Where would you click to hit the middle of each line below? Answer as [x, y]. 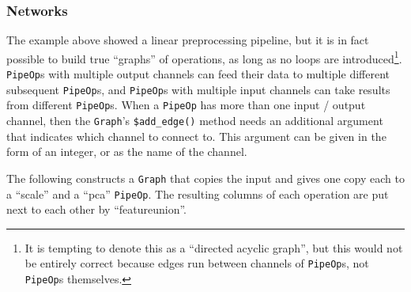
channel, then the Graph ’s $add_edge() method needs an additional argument [195, 121]
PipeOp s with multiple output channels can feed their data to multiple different [198, 74]
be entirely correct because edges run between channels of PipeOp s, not [197, 263]
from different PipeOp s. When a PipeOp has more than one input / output [186, 105]
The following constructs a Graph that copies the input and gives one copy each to [205, 178]
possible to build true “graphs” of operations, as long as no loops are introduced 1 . [204, 57]
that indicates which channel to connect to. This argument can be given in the [196, 136]
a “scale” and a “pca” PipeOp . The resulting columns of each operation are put [198, 193]
